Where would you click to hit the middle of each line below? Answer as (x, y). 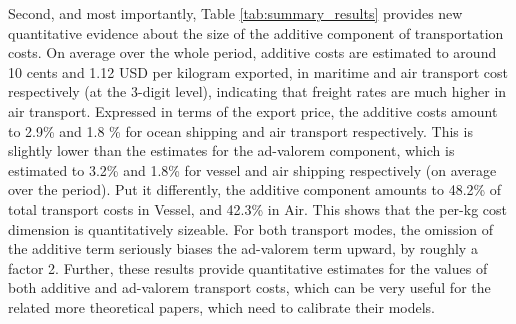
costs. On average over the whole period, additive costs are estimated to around (252, 52)
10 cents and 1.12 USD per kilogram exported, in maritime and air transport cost (258, 71)
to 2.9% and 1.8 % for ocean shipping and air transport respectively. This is (240, 130)
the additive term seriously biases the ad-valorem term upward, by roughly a (243, 248)
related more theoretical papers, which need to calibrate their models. (221, 306)
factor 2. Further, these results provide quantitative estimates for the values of (248, 267)
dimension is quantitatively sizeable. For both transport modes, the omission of (251, 228)
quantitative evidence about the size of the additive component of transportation (256, 32)
